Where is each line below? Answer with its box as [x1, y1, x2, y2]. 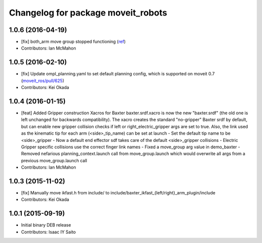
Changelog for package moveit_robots [9, 7, 167, 18]
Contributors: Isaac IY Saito [21, 229, 76, 235]
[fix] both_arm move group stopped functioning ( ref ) [21, 39, 126, 45]
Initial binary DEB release [21, 222, 71, 228]
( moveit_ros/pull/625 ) [21, 78, 65, 84]
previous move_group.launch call [21, 157, 87, 163]
